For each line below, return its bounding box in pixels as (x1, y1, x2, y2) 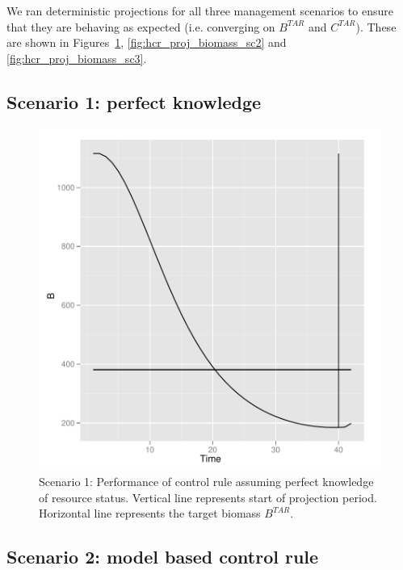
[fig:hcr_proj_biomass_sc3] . (6, 49, 147, 66)
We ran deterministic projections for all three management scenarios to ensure (6, 2, 393, 19)
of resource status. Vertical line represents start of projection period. (39, 488, 377, 505)
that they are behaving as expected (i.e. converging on (6, 18, 275, 35)
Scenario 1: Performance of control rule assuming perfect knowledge (39, 473, 374, 490)
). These (355, 18, 397, 35)
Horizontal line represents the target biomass (39, 505, 261, 522)
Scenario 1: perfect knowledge (6, 89, 262, 114)
